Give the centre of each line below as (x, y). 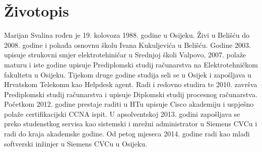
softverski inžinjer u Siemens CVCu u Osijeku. (76, 143)
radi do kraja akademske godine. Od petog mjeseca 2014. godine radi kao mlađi (127, 134)
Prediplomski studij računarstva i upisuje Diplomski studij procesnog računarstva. (131, 94)
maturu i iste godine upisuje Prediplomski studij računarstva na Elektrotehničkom (131, 64)
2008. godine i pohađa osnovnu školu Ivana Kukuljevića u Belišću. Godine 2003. (127, 45)
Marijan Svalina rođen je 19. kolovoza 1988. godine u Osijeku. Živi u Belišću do (127, 35)
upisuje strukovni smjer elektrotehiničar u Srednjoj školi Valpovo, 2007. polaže (125, 55)
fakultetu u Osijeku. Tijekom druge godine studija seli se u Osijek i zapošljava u (128, 74)
